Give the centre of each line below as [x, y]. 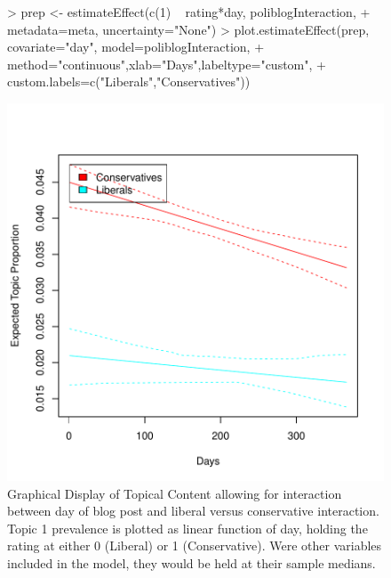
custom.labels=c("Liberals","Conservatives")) [129, 81]
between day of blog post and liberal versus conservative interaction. [193, 511]
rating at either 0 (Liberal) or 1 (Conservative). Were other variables [195, 545]
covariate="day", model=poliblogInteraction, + [136, 47]
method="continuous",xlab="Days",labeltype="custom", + [167, 64]
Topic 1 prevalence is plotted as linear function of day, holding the [188, 528]
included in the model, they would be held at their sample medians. [192, 562]
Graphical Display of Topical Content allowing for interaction [175, 493]
